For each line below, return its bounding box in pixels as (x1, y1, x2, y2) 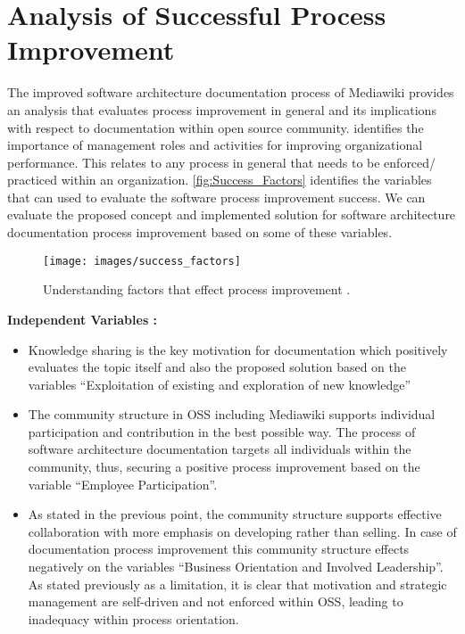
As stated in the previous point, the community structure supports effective (28, 505, 442, 523)
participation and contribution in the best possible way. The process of (28, 422, 416, 441)
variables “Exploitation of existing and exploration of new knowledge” (28, 375, 411, 393)
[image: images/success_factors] (43, 254, 241, 268)
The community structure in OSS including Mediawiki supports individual (28, 405, 436, 424)
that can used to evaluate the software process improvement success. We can (7, 187, 426, 206)
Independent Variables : (7, 309, 158, 328)
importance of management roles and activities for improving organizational (7, 136, 423, 154)
